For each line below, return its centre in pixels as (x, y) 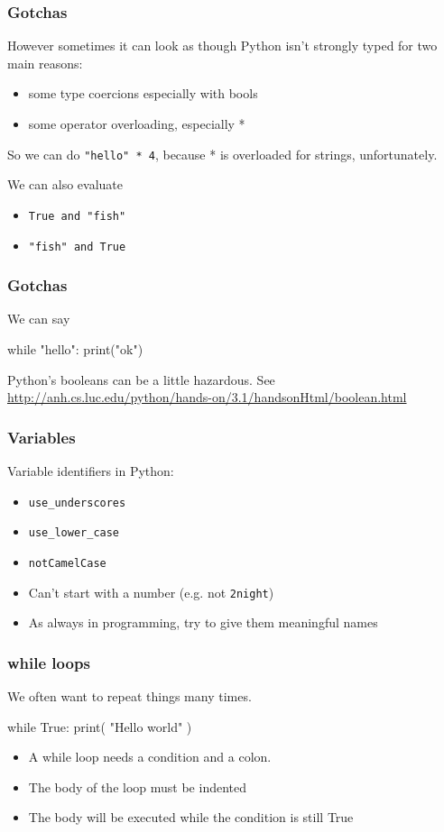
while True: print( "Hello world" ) (100, 726)
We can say (39, 319)
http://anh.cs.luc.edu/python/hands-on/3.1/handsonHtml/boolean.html (207, 397)
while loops (49, 662)
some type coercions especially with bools (143, 93)
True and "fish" (77, 216)
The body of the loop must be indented (138, 786)
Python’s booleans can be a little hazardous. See (141, 379)
